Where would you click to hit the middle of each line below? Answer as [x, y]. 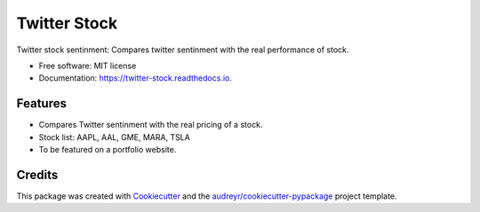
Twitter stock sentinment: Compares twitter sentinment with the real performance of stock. [183, 50]
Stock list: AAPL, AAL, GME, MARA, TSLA [114, 137]
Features [41, 103]
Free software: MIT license [88, 66]
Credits [37, 174]
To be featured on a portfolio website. [108, 150]
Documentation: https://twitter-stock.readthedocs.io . [136, 78]
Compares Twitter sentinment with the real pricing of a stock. [151, 125]
